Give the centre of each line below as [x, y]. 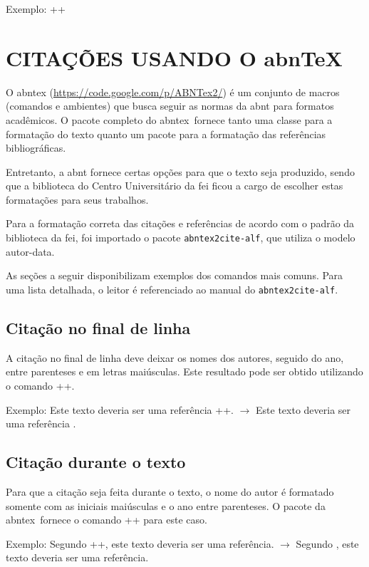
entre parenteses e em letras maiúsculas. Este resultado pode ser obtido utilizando [184, 371]
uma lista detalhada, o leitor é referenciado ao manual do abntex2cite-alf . [172, 289]
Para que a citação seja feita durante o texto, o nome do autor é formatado [170, 491]
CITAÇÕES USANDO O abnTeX [174, 57]
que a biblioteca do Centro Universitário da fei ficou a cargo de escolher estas [175, 186]
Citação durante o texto [96, 462]
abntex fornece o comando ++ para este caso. [106, 520]
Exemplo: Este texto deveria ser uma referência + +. [120, 409]
